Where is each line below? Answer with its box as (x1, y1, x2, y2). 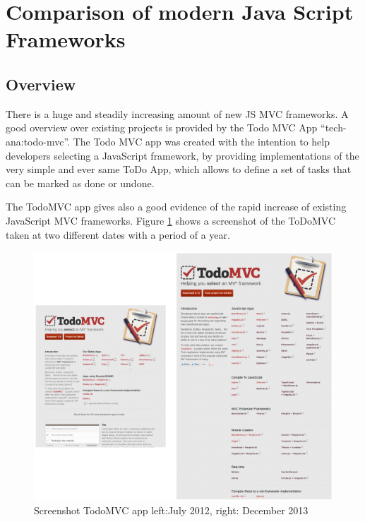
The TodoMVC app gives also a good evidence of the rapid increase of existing (6, 199, 347, 214)
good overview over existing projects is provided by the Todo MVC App (6, 120, 318, 135)
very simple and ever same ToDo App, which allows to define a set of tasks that (6, 162, 352, 177)
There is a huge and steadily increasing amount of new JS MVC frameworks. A (6, 106, 349, 121)
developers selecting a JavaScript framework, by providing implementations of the (6, 148, 359, 162)
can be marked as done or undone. (6, 175, 155, 190)
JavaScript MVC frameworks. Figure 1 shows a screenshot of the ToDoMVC (6, 213, 336, 227)
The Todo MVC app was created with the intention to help (73, 134, 330, 148)
